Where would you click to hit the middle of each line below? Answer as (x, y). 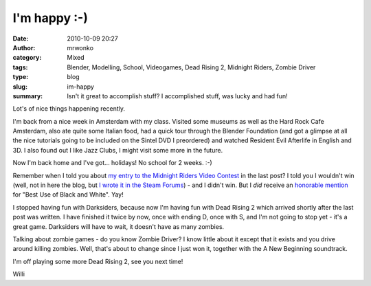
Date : (21, 38)
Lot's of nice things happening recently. (69, 109)
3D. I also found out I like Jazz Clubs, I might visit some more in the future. (118, 150)
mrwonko (80, 47)
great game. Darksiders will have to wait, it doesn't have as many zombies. (119, 226)
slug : (20, 87)
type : (21, 77)
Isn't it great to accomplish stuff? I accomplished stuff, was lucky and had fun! (177, 96)
